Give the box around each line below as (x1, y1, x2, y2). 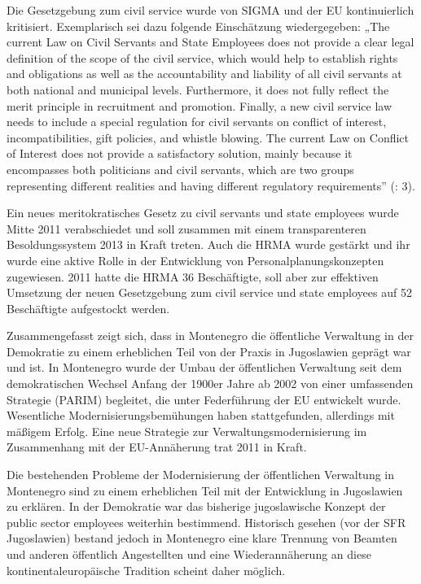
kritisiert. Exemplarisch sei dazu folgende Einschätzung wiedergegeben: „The (7, 17, 390, 34)
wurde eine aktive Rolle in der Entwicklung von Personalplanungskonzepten (7, 251, 384, 268)
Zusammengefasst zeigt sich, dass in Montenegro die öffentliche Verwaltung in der (7, 327, 414, 344)
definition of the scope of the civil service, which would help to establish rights (7, 49, 398, 66)
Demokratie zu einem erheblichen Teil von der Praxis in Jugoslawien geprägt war (7, 342, 411, 360)
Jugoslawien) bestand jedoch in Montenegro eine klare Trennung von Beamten (7, 530, 397, 547)
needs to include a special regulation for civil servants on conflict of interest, (7, 113, 387, 130)
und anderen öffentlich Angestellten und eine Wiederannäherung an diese (7, 546, 371, 562)
